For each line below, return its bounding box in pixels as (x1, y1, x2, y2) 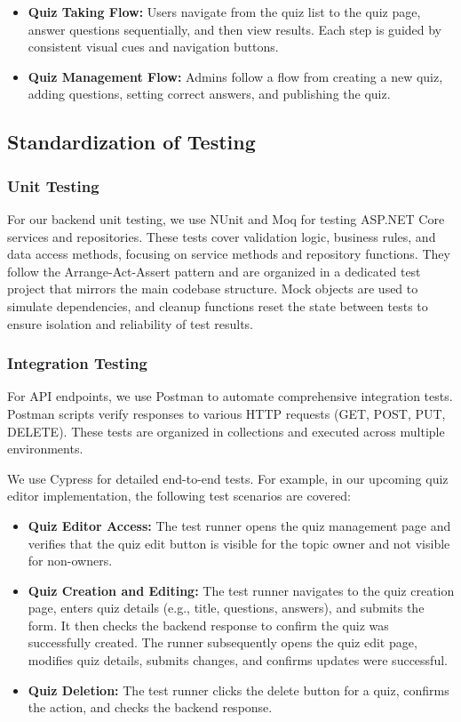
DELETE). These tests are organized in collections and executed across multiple (7, 421, 445, 440)
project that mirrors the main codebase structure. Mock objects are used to (7, 279, 418, 298)
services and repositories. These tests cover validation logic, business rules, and (7, 227, 436, 245)
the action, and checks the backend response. (28, 698, 273, 717)
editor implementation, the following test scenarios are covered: (7, 486, 351, 505)
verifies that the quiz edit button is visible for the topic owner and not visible (28, 533, 450, 552)
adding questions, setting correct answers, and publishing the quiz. (28, 84, 391, 103)
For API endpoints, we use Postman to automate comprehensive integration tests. (7, 387, 453, 405)
